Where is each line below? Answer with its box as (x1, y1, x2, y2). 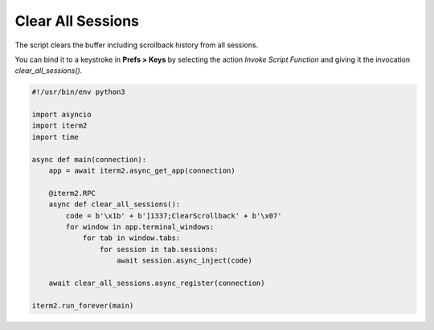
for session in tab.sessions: (99, 245, 219, 254)
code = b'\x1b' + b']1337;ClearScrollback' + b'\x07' (65, 211, 282, 220)
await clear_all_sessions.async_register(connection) (48, 278, 265, 287)
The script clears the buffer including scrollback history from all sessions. (14, 40, 259, 50)
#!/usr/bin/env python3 (31, 88, 126, 96)
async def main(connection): (31, 155, 147, 164)
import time (31, 132, 80, 141)
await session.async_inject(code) (117, 256, 252, 265)
